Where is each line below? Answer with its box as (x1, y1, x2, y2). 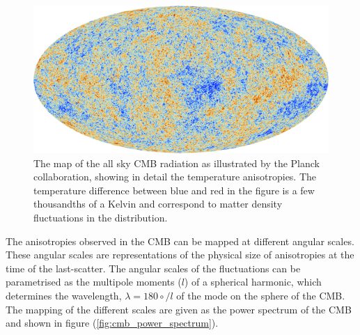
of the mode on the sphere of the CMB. (176, 288, 345, 302)
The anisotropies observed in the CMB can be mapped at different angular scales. (6, 233, 354, 248)
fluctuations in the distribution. (33, 210, 168, 224)
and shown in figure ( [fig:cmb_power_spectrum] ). (6, 315, 219, 330)
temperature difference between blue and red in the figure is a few (33, 182, 315, 197)
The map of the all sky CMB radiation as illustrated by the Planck (33, 155, 320, 170)
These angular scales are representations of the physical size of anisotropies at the (6, 247, 354, 262)
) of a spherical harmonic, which (184, 274, 322, 289)
